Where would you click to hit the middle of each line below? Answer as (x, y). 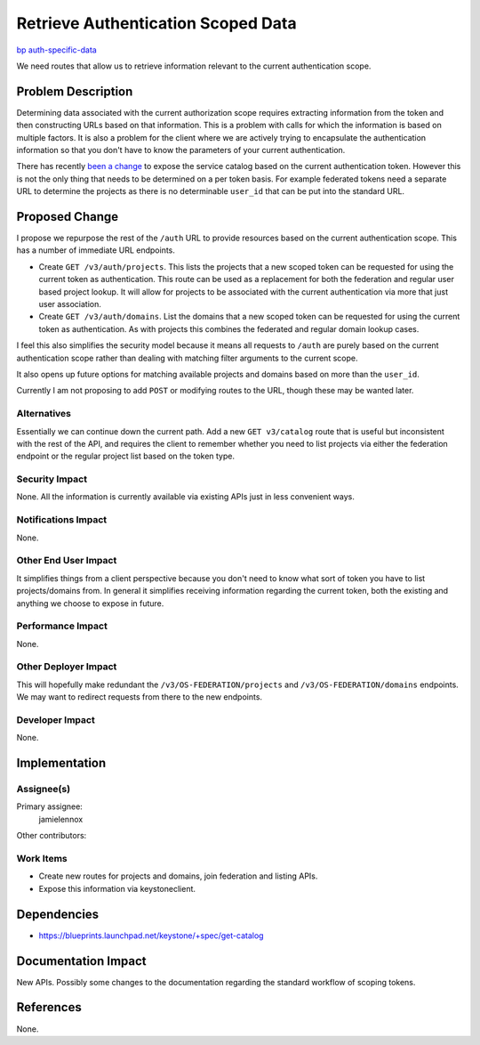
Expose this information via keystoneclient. (117, 888)
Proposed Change (68, 217)
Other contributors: (52, 836)
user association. (70, 304)
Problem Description (75, 91)
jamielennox (61, 819)
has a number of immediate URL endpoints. (96, 250)
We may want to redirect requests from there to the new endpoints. (139, 697)
